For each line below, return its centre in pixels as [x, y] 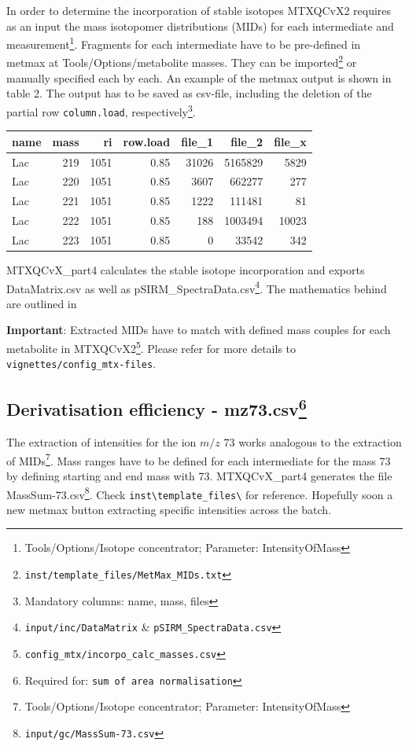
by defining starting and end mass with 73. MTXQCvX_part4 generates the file [199, 475]
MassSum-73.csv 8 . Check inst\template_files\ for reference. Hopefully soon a [200, 493]
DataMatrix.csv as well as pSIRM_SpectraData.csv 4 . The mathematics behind [197, 287]
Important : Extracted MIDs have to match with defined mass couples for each [199, 330]
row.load [147, 141]
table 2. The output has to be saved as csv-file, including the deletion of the [189, 93]
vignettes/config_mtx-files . [81, 364]
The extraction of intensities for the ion [101, 442]
